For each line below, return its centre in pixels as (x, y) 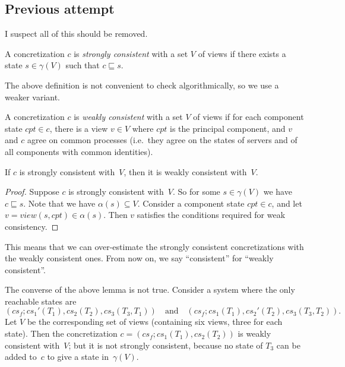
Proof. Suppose (32, 192)
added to (21, 357)
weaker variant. (33, 97)
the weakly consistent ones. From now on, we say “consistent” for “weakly (139, 258)
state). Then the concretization (61, 333)
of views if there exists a (242, 53)
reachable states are (41, 301)
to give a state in (78, 357)
